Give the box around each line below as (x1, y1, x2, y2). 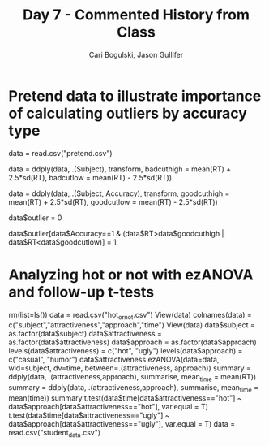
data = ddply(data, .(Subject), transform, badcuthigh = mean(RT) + (8, 164, 232, 174)
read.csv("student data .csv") (8, 428, 101, 440)
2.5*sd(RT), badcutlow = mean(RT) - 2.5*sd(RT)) (8, 172, 173, 182)
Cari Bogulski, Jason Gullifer (88, 50, 184, 59)
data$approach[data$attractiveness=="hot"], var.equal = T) (8, 402, 209, 412)
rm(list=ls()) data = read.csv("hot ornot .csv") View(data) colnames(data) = (8, 310, 253, 322)
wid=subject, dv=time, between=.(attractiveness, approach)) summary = (8, 363, 251, 373)
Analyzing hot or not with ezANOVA (8, 266, 254, 284)
